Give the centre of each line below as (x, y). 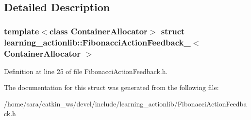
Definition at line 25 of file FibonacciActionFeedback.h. (86, 71)
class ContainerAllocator (98, 31)
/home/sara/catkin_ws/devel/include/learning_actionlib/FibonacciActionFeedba (125, 104)
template (22, 31)
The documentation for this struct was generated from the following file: (111, 87)
